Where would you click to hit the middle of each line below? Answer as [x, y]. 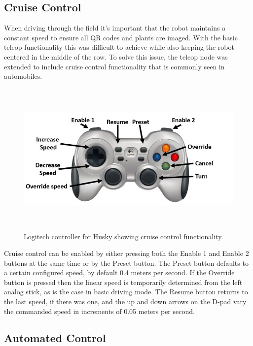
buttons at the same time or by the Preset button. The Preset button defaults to [126, 263]
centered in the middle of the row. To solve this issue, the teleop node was [116, 56]
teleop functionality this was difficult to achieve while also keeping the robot [119, 47]
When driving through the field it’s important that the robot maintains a [115, 28]
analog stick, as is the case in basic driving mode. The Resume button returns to [126, 292]
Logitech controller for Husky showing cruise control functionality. [124, 236]
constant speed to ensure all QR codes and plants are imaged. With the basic [121, 37]
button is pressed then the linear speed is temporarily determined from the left [123, 282]
